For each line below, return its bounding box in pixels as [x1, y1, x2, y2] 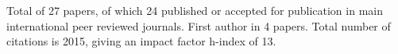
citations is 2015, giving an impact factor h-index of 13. [6, 33, 276, 49]
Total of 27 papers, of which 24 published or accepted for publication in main [6, 2, 383, 18]
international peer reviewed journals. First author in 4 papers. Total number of [6, 17, 391, 34]
